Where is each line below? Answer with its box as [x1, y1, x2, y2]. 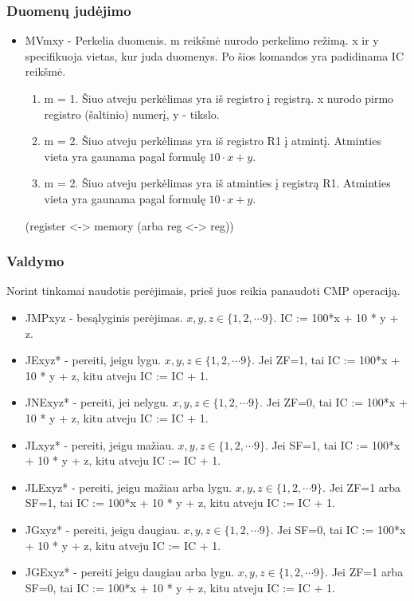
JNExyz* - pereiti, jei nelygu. [25, 394, 169, 410]
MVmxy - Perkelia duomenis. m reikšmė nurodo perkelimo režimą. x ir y [25, 32, 379, 49]
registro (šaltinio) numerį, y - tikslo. [44, 105, 220, 122]
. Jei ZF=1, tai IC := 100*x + [252, 352, 400, 368]
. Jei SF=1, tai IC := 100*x [264, 436, 400, 453]
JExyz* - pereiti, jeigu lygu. [25, 352, 162, 368]
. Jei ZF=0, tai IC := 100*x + [259, 394, 408, 410]
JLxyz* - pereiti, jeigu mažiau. [25, 436, 174, 453]
